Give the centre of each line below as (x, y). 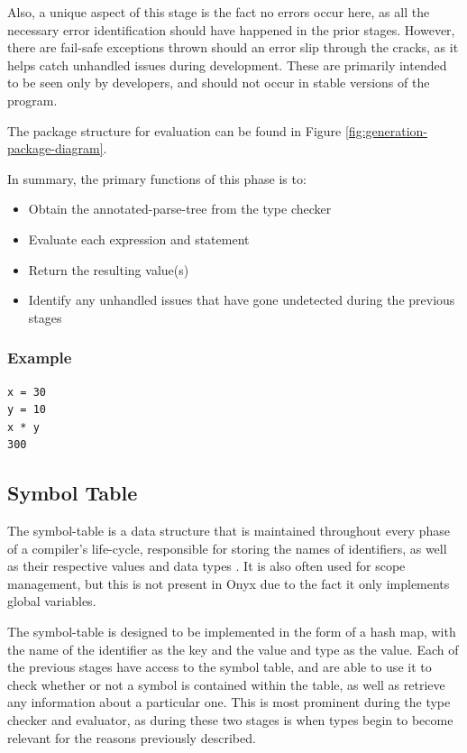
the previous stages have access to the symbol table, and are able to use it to (220, 667)
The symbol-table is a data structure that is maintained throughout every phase (229, 531)
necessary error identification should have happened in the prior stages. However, (231, 29)
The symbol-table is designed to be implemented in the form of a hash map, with (232, 632)
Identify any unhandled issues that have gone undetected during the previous (242, 300)
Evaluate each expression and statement (139, 239)
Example (40, 358)
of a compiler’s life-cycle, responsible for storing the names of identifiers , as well (227, 548)
